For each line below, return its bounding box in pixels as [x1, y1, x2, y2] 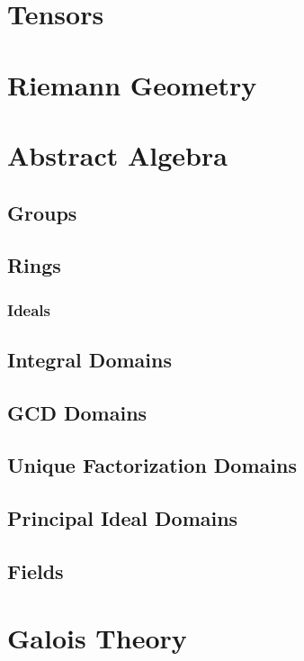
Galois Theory [7, 619, 187, 656]
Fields [7, 557, 64, 585]
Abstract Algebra [7, 136, 228, 173]
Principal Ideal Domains [7, 504, 238, 532]
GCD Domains [7, 398, 148, 426]
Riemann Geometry [7, 66, 257, 103]
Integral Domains [7, 345, 172, 373]
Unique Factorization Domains [7, 451, 297, 479]
